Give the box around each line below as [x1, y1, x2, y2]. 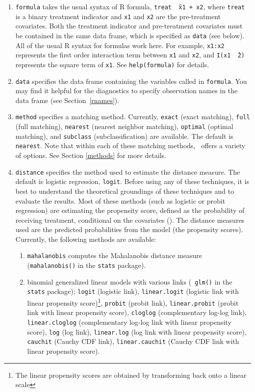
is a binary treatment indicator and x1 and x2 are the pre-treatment [15, 11, 221, 21]
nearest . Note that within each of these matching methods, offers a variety [15, 140, 246, 151]
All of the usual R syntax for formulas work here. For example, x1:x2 [15, 40, 225, 50]
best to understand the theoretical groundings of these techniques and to [15, 185, 234, 196]
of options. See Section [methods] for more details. [15, 150, 166, 160]
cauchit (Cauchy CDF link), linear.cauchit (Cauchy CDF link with [27, 336, 239, 346]
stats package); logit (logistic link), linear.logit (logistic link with [27, 286, 239, 296]
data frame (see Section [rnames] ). [15, 95, 120, 105]
